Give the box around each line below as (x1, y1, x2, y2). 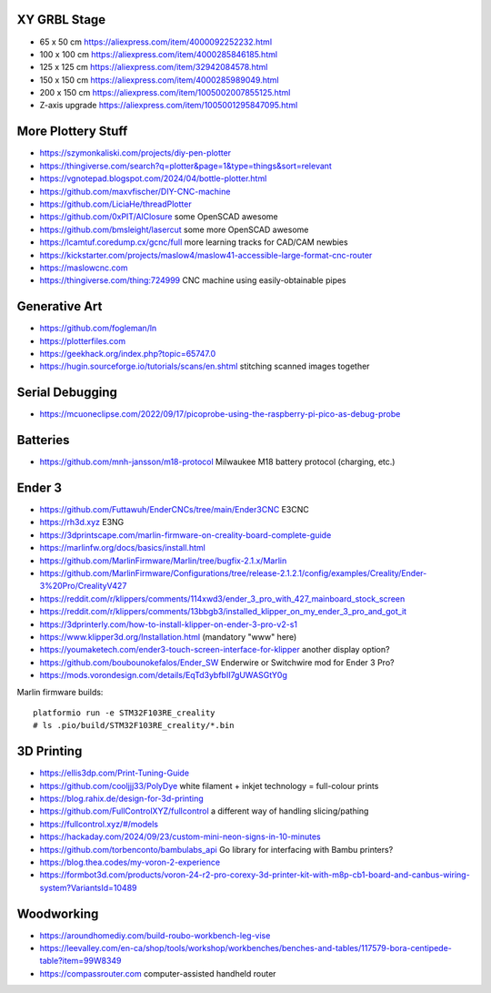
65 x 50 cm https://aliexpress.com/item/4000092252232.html (39, 36, 273, 47)
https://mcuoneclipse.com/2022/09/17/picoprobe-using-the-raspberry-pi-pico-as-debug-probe (39, 409, 401, 420)
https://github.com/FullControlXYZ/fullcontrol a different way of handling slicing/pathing (39, 806, 369, 816)
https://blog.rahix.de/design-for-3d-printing (39, 793, 204, 805)
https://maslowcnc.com (39, 262, 128, 273)
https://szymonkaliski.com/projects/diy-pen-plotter (39, 147, 232, 158)
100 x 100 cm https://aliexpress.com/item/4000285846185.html (39, 48, 277, 59)
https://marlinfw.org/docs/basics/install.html (39, 542, 206, 553)
